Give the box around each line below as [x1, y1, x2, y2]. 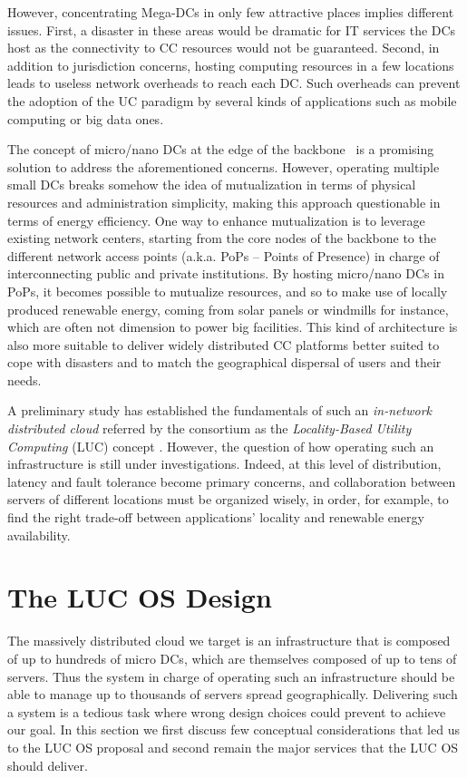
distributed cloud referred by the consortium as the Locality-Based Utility [7, 419, 412, 438]
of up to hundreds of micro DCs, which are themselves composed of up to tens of [7, 648, 457, 667]
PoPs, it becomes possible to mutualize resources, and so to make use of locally [7, 281, 448, 300]
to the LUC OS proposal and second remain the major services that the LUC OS [7, 737, 459, 756]
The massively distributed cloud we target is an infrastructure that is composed [7, 631, 451, 650]
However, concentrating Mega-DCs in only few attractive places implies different [7, 3, 454, 21]
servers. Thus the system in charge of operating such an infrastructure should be [7, 666, 455, 686]
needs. [7, 370, 42, 389]
